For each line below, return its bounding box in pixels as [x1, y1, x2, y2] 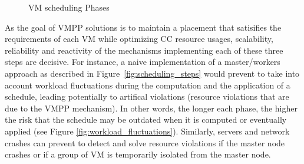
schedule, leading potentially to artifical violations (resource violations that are [5, 90, 289, 103]
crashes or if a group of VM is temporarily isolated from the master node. [5, 148, 271, 160]
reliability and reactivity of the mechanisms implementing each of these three [5, 44, 283, 56]
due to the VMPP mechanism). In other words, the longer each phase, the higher [5, 101, 298, 114]
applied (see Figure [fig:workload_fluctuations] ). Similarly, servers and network [5, 124, 290, 137]
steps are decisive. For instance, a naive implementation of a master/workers [5, 55, 280, 68]
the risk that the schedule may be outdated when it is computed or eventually [5, 113, 287, 126]
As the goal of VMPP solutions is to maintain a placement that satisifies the [5, 21, 282, 33]
